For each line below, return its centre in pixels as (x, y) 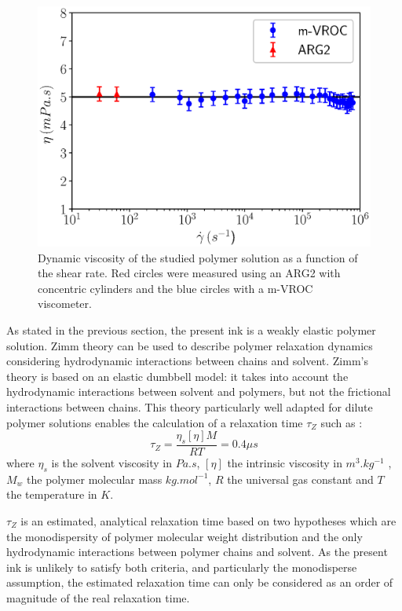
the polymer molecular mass (95, 479)
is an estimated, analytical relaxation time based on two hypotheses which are (208, 520)
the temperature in (52, 494)
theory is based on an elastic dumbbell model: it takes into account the (177, 376)
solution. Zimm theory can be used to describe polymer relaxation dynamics (190, 345)
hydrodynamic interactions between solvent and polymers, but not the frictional (199, 391)
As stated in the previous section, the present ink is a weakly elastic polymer (191, 329)
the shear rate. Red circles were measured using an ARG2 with (189, 273)
